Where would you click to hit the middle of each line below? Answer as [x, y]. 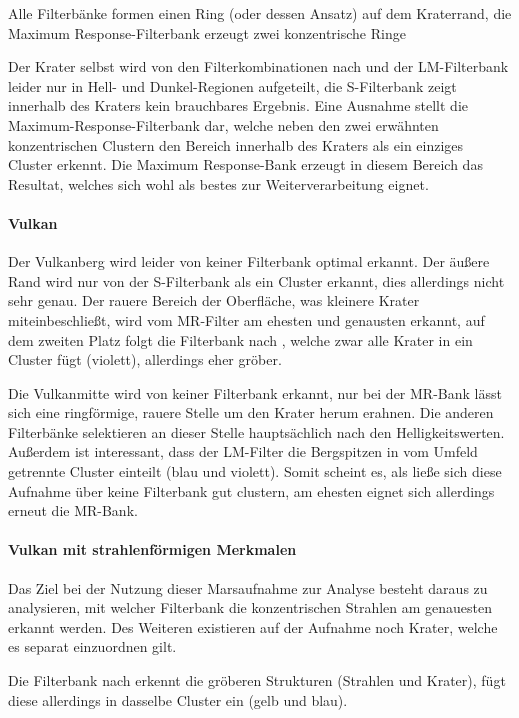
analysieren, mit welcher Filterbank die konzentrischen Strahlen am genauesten [250, 607]
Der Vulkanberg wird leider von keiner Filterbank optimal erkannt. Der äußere [249, 261]
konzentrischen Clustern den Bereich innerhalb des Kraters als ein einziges [236, 144]
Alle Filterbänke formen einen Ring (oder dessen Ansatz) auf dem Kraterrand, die [260, 13]
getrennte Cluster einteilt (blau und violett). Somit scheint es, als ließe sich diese [255, 471]
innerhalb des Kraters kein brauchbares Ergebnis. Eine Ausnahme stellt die [238, 105]
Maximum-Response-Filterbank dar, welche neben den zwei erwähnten [223, 124]
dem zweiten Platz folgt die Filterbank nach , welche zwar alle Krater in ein [240, 339]
